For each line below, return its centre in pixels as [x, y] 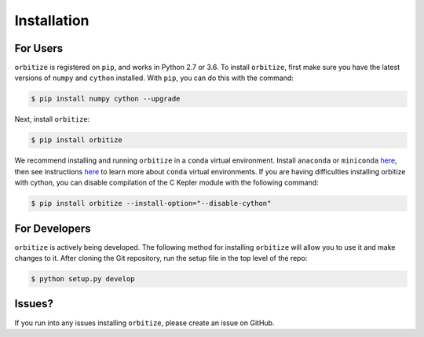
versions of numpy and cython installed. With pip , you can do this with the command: [154, 78]
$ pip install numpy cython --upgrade [106, 99]
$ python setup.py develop [83, 279]
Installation [52, 20]
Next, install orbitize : [52, 119]
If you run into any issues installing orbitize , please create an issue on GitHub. [144, 323]
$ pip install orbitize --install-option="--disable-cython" [151, 203]
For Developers [53, 228]
